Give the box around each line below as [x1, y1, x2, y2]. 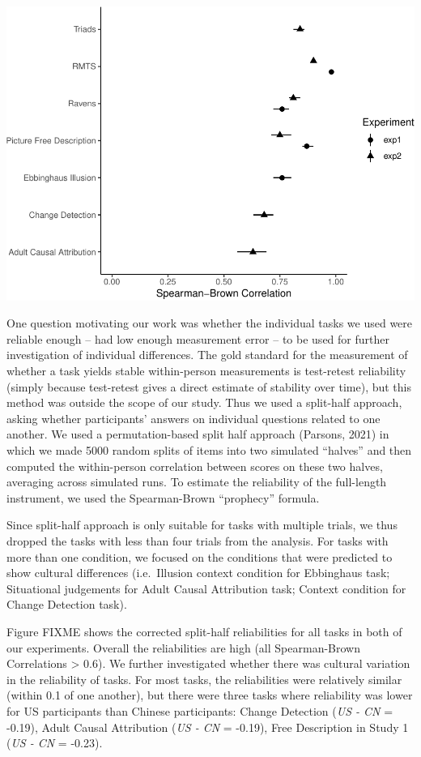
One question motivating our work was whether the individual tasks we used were [6, 314, 413, 331]
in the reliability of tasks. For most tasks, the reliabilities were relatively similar [6, 670, 402, 687]
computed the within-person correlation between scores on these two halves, [6, 457, 383, 474]
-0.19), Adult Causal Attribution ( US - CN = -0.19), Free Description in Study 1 [6, 718, 409, 735]
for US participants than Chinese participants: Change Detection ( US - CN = [6, 702, 393, 719]
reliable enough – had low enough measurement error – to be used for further [6, 330, 389, 347]
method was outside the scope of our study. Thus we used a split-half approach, [6, 394, 402, 411]
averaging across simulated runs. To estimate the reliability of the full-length [6, 473, 387, 490]
